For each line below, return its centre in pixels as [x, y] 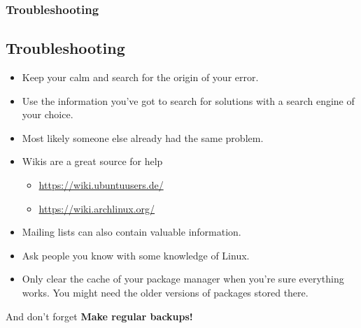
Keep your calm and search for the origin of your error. [140, 77]
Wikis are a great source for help [92, 161]
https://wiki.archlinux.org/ [97, 208]
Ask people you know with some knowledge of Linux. [136, 255]
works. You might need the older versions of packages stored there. [165, 292]
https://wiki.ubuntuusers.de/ [101, 185]
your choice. [48, 114]
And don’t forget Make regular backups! [99, 316]
